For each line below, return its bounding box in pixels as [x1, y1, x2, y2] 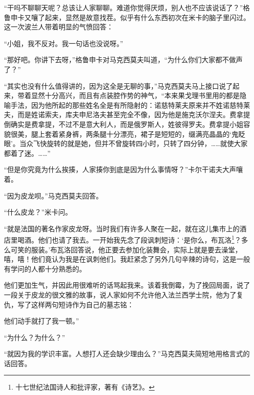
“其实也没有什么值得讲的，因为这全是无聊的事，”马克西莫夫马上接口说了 [4, 80, 233, 91]
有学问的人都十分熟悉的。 [4, 263, 86, 273]
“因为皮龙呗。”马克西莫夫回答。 [4, 190, 103, 200]
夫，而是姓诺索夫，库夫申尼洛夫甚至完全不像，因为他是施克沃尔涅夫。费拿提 [4, 109, 250, 120]
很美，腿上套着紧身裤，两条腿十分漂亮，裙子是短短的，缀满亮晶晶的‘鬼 [10, 128, 238, 139]
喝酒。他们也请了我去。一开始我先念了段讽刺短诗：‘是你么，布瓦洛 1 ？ [17, 233, 241, 245]
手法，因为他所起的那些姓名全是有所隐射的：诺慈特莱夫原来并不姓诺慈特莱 [10, 99, 250, 110]
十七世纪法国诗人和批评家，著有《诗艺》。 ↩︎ [15, 382, 155, 392]
